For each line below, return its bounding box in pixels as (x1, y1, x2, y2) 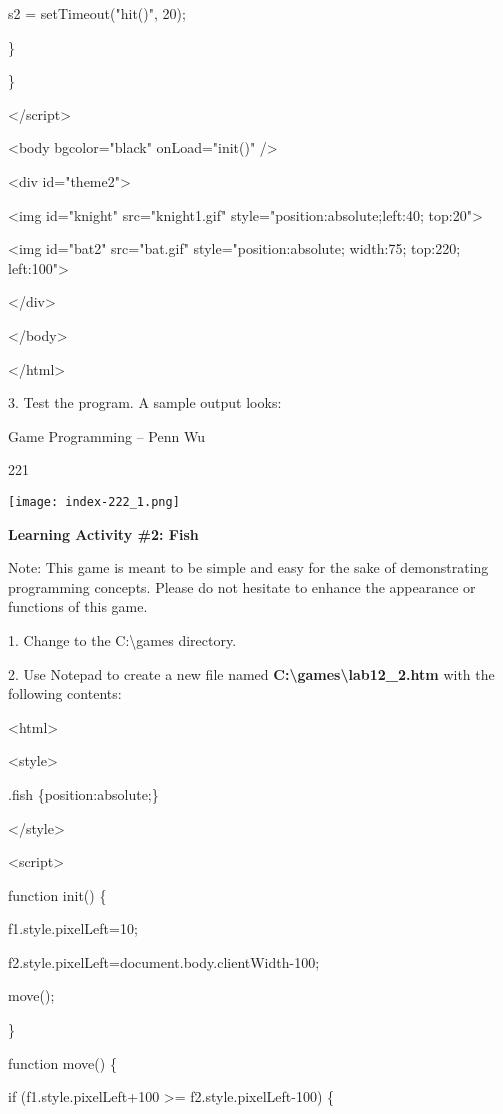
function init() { (8, 884, 107, 905)
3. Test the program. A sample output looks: (8, 392, 282, 413)
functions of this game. (8, 596, 148, 617)
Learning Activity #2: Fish (8, 523, 199, 544)
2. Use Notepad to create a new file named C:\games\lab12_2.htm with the (8, 663, 495, 684)
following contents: (8, 683, 122, 704)
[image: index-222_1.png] (8, 494, 180, 509)
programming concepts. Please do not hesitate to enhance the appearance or (8, 576, 476, 597)
